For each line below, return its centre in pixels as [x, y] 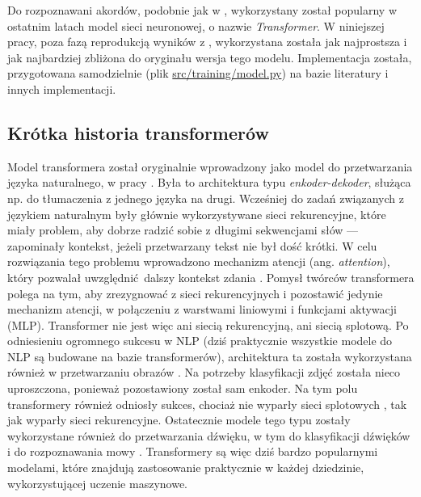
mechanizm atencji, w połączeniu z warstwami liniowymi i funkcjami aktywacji [202, 309]
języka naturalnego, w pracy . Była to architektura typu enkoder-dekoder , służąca [209, 182]
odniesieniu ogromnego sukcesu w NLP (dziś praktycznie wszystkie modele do [200, 341]
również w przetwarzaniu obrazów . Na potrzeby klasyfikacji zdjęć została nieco [204, 372]
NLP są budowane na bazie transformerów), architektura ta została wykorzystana [210, 356]
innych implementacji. [62, 88]
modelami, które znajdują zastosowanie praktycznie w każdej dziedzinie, [186, 468]
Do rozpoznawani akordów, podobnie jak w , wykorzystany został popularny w [202, 10]
